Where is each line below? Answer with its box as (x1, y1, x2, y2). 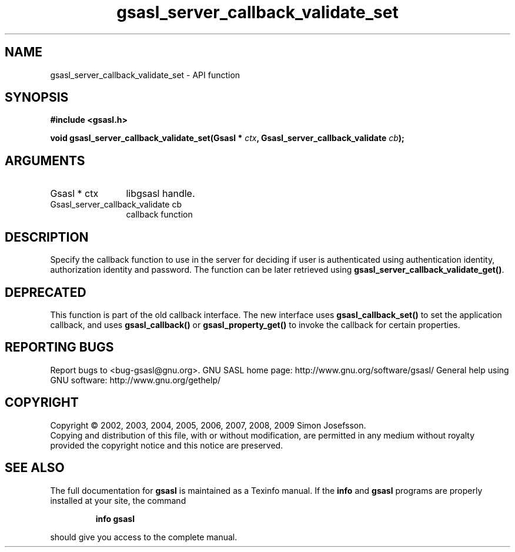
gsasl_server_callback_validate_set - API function (50, 69, 240, 80)
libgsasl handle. (126, 188, 195, 200)
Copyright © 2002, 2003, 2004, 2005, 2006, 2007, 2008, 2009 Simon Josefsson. (50, 420, 366, 430)
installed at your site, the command (50, 495, 186, 506)
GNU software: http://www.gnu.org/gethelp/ (50, 374, 221, 385)
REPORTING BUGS (5, 340, 114, 355)
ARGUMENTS (5, 153, 85, 168)
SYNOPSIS (5, 90, 69, 105)
